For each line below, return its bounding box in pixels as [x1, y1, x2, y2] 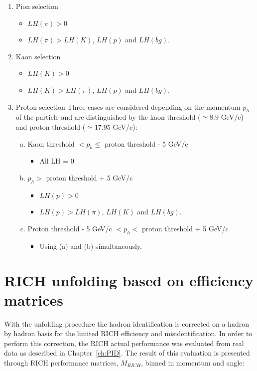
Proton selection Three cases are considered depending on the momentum [15, 101, 241, 112]
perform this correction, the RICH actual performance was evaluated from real [4, 338, 244, 348]
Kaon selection [15, 51, 61, 61]
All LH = [39, 156, 69, 166]
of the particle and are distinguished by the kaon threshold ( [15, 112, 201, 122]
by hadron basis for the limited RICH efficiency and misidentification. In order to [4, 328, 253, 339]
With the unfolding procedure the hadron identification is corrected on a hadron [4, 318, 249, 329]
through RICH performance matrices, [4, 358, 119, 368]
